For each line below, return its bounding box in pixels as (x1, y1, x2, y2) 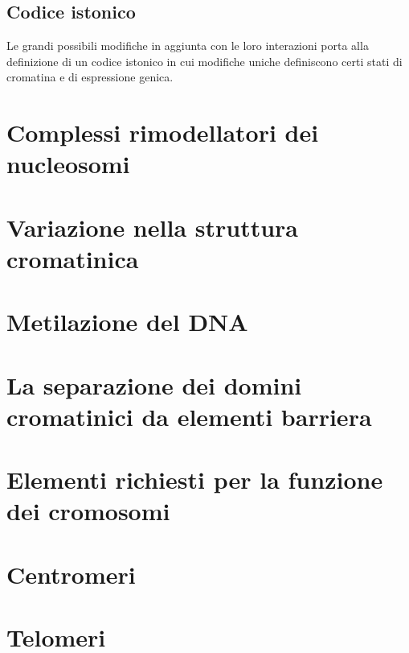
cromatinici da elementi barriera (6, 399, 372, 432)
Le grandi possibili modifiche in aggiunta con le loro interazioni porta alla (6, 37, 369, 54)
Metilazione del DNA (6, 305, 248, 338)
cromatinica (6, 242, 139, 275)
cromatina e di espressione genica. (6, 68, 174, 85)
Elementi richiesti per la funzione (6, 463, 383, 496)
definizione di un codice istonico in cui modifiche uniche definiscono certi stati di (6, 52, 403, 69)
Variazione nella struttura (6, 210, 298, 243)
